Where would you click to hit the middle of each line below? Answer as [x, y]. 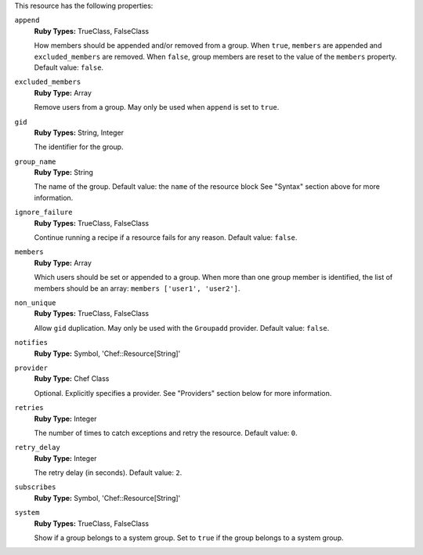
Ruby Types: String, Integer [79, 132]
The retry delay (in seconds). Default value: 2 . [108, 473]
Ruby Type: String [64, 172]
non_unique [35, 303]
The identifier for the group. [79, 147]
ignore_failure [44, 212]
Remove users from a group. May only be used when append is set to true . [157, 107]
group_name [35, 161]
